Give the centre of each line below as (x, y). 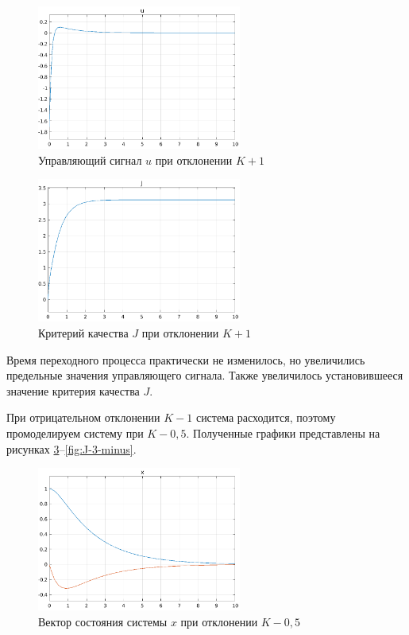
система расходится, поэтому (266, 417)
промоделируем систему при (75, 432)
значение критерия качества (73, 390)
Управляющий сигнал (90, 160)
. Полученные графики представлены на (283, 432)
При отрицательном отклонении (83, 417)
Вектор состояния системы (103, 621)
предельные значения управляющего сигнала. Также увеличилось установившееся (205, 375)
